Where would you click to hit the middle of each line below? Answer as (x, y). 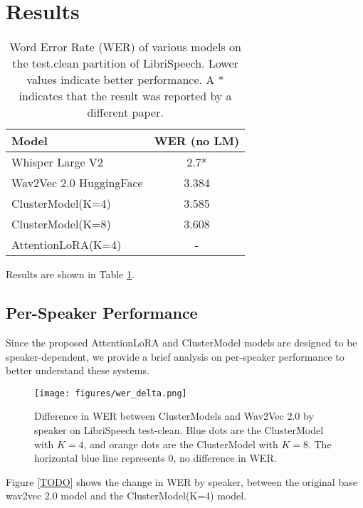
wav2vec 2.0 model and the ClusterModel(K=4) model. (126, 496)
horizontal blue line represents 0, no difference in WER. (156, 458)
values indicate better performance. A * (125, 80)
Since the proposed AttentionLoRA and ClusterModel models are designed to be (181, 342)
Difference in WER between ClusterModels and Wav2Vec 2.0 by (174, 416)
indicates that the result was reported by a (125, 96)
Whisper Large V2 (57, 162)
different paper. (125, 112)
